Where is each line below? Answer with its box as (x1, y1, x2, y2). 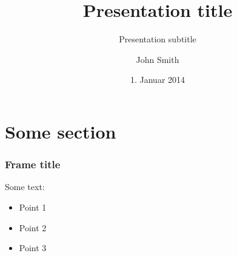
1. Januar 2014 (130, 73, 185, 86)
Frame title (5, 157, 61, 172)
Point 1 (19, 200, 47, 213)
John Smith (136, 53, 179, 65)
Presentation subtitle (119, 33, 196, 45)
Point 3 (19, 241, 47, 254)
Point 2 (19, 221, 47, 234)
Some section (5, 119, 116, 143)
